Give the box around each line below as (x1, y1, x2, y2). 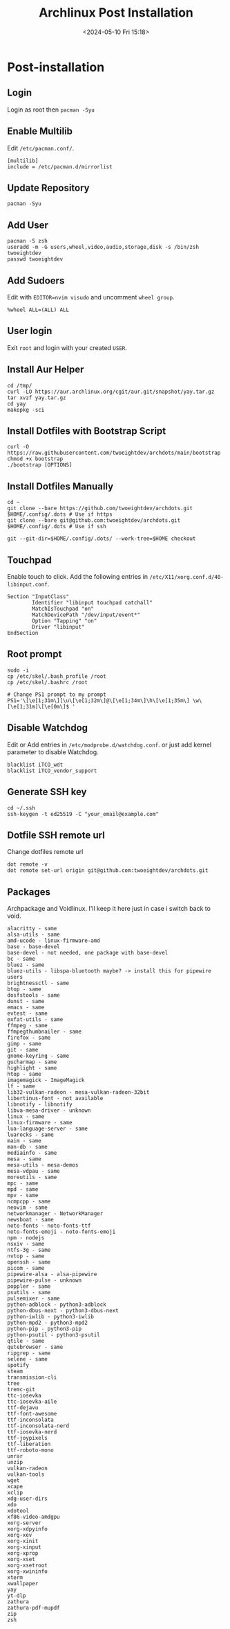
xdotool (7, 1508, 30, 1515)
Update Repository (7, 182, 90, 193)
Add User (7, 219, 48, 231)
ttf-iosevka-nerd (7, 1429, 57, 1436)
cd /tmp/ (7, 382, 32, 389)
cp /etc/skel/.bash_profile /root (7, 672, 107, 680)
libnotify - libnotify (7, 1101, 73, 1108)
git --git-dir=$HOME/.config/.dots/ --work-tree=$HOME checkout (7, 535, 196, 542)
